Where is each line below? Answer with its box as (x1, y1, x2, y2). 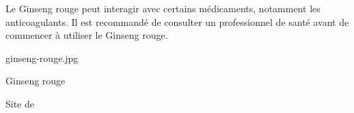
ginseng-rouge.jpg (5, 50, 79, 65)
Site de (5, 96, 34, 110)
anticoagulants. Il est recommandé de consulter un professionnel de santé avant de (5, 14, 349, 29)
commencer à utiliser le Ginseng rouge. (5, 28, 168, 42)
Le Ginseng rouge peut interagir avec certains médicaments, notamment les (5, 1, 321, 15)
